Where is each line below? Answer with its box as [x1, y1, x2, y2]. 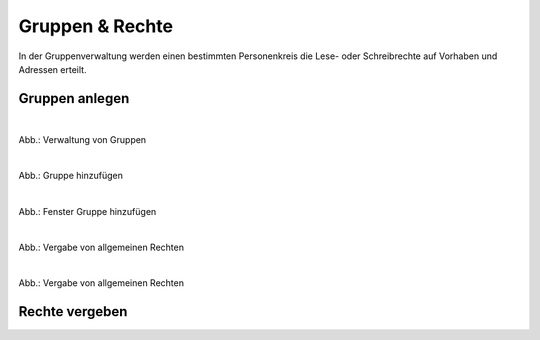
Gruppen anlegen [18, 90, 130, 107]
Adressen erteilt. [18, 63, 87, 75]
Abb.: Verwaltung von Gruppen [18, 133, 147, 145]
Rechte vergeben [18, 303, 128, 320]
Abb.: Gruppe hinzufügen [18, 170, 124, 182]
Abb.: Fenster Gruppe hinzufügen [18, 205, 157, 217]
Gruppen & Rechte [18, 15, 174, 37]
